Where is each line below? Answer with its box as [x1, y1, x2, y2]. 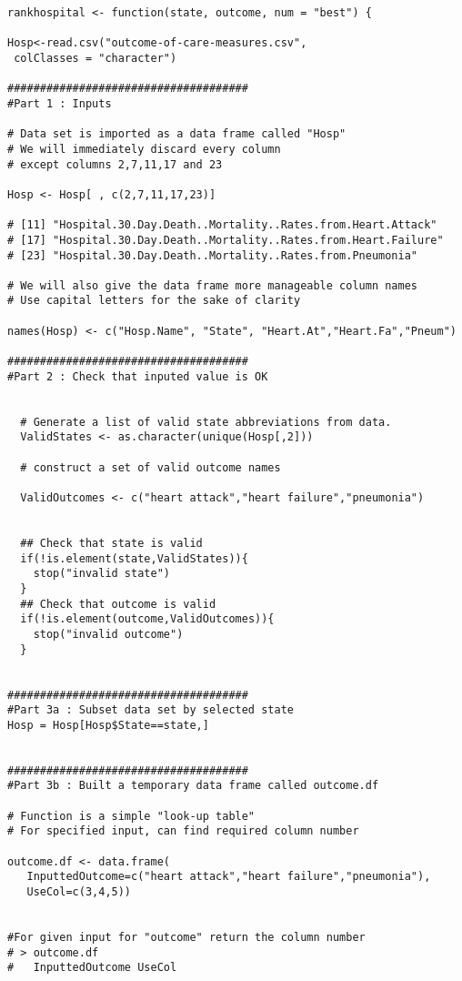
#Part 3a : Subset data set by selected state [7, 703, 294, 717]
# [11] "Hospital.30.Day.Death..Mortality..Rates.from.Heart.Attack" [7, 218, 437, 232]
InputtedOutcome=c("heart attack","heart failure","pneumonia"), [26, 870, 431, 884]
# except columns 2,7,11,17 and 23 [7, 157, 223, 171]
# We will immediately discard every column [7, 142, 281, 156]
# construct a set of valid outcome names [20, 460, 281, 474]
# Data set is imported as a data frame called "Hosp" [7, 127, 346, 141]
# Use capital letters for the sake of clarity [7, 294, 301, 308]
